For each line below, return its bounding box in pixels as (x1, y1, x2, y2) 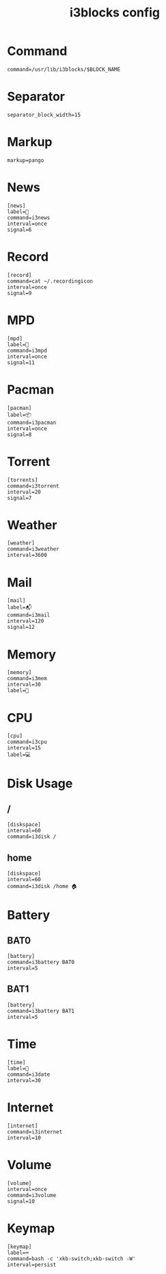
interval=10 (7, 1134, 41, 1141)
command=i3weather (7, 546, 59, 553)
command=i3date (7, 1071, 51, 1078)
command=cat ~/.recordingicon (7, 278, 94, 285)
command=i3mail (7, 612, 51, 618)
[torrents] (7, 477, 38, 483)
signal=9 (7, 289, 32, 296)
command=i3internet (7, 1128, 63, 1135)
